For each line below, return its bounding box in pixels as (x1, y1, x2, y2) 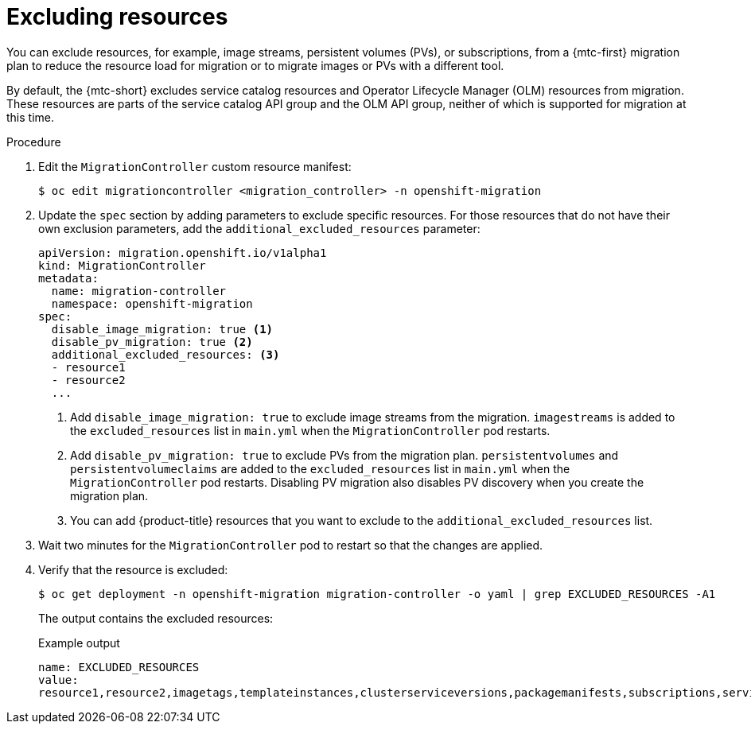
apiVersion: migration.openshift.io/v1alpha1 (38, 246, 327, 259)
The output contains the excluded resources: (38, 611, 274, 625)
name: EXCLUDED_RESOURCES (38, 660, 200, 674)
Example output (38, 635, 120, 650)
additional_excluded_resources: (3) (51, 348, 280, 361)
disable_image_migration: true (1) (51, 322, 274, 336)
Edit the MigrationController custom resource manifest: (38, 159, 352, 173)
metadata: (38, 271, 99, 285)
